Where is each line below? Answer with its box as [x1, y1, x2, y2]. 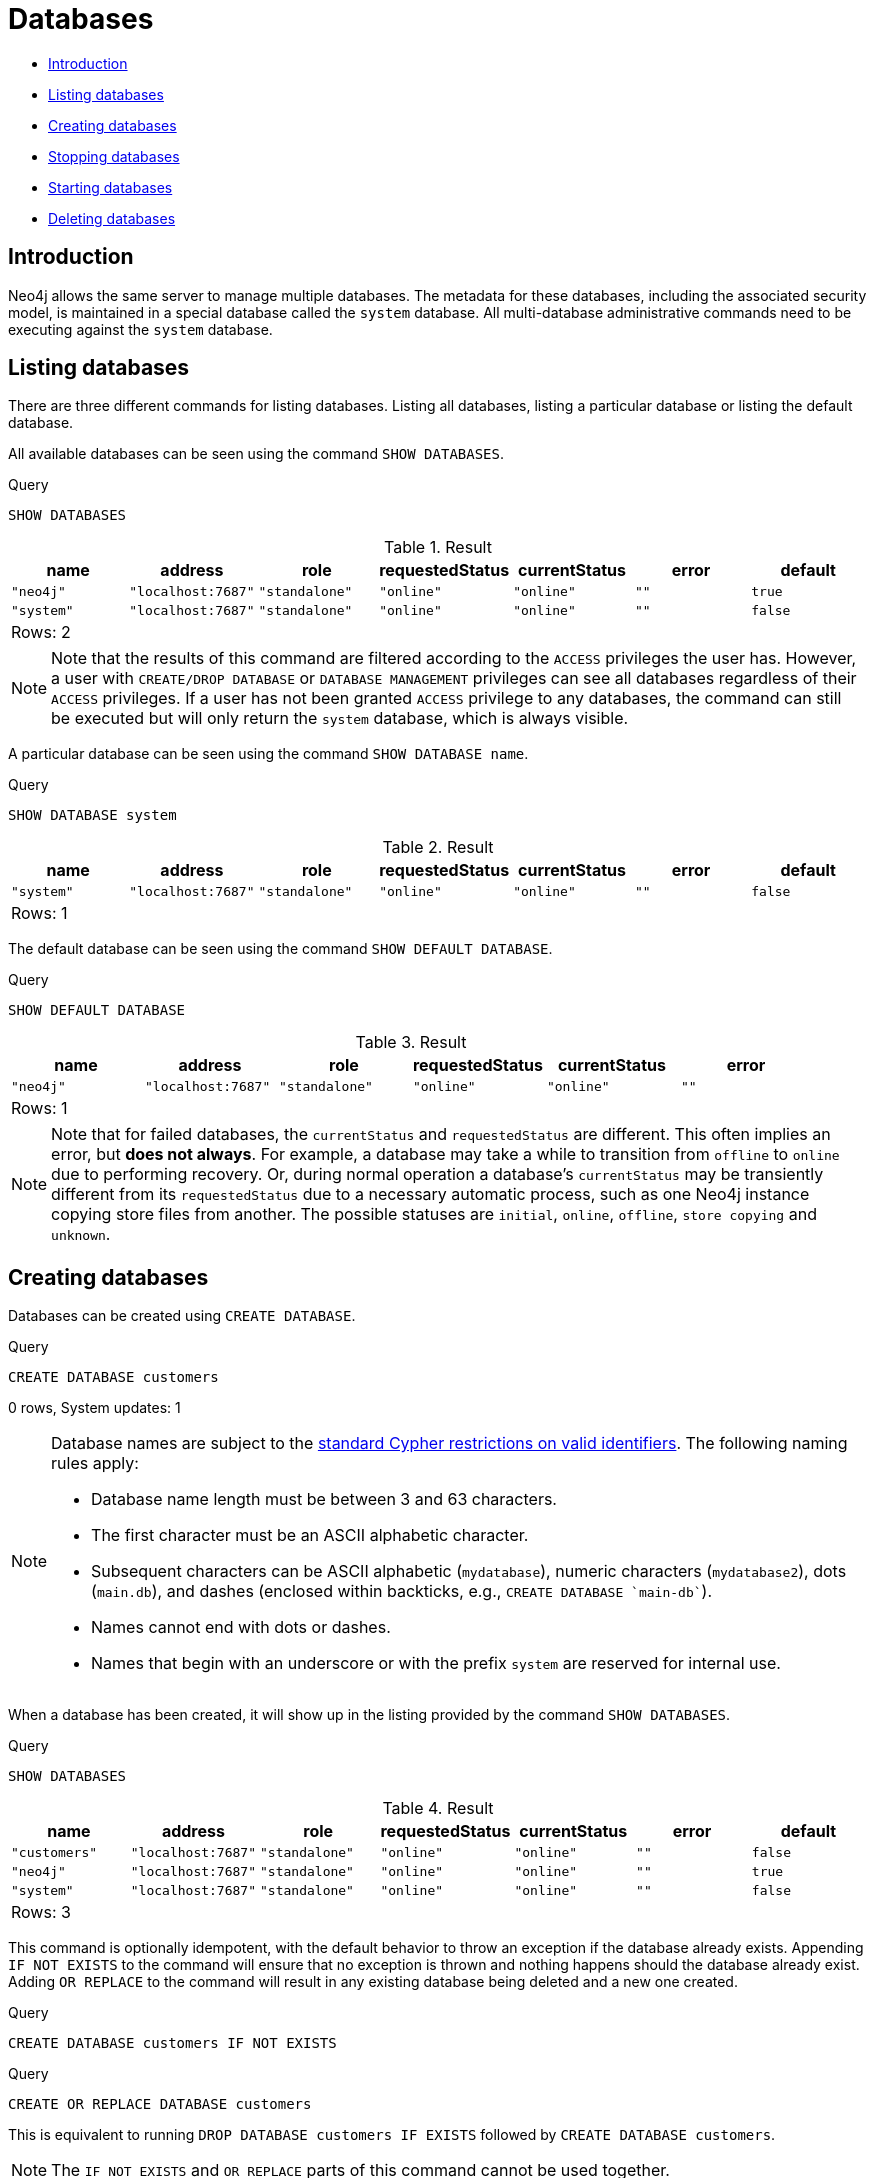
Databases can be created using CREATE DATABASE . [8, 1307, 356, 1325]
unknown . [51, 1224, 111, 1245]
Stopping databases [48, 147, 180, 165]
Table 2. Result [382, 837, 494, 858]
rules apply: [51, 1453, 139, 1474]
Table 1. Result [384, 537, 492, 558]
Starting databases [48, 178, 173, 196]
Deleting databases [48, 209, 176, 227]
